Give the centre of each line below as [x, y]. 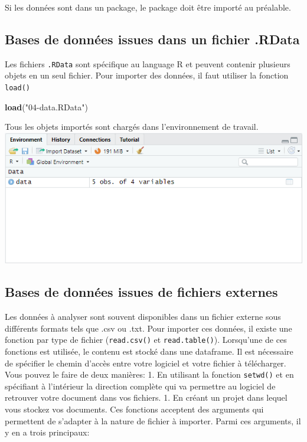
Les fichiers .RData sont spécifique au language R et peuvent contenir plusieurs [148, 63]
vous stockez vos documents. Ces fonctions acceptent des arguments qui [134, 409]
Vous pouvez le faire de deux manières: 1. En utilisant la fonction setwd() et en [149, 374]
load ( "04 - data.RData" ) [46, 107]
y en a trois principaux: [47, 432]
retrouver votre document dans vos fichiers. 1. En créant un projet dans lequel [146, 397]
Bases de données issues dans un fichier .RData [152, 39]
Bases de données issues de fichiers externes [141, 292]
